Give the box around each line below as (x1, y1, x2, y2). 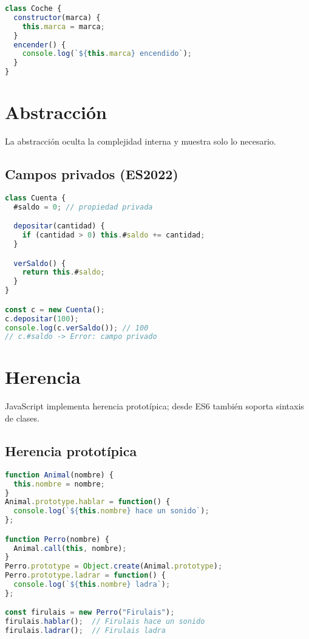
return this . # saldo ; (22, 268, 105, 277)
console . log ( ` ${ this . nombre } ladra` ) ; (13, 580, 171, 589)
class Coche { (5, 4, 62, 13)
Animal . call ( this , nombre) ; (13, 544, 127, 553)
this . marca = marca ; (22, 22, 105, 31)
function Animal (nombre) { (5, 470, 114, 479)
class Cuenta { (5, 193, 66, 202)
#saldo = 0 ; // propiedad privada (13, 202, 153, 211)
